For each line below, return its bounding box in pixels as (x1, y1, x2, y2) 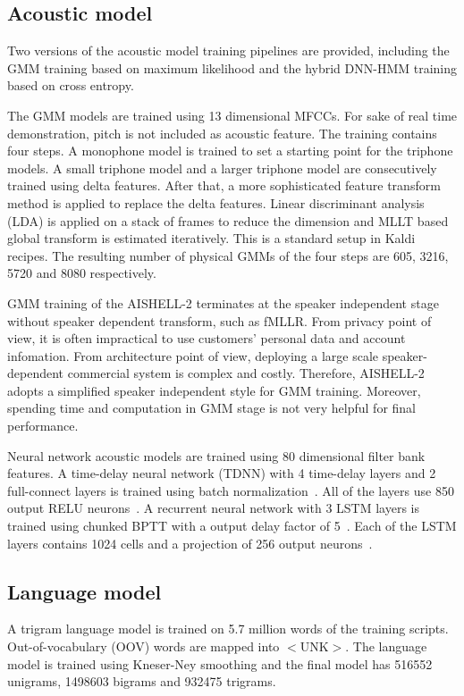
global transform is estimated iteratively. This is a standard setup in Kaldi (7, 229, 416, 247)
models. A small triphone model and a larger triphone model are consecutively (7, 158, 437, 177)
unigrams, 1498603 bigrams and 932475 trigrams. (7, 672, 276, 691)
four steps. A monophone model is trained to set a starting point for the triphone (7, 141, 453, 160)
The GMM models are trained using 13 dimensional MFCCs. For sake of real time (7, 105, 458, 124)
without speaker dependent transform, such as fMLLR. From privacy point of (7, 311, 432, 330)
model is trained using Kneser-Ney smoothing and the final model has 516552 (7, 654, 433, 673)
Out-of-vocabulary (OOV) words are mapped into (7, 637, 280, 656)
